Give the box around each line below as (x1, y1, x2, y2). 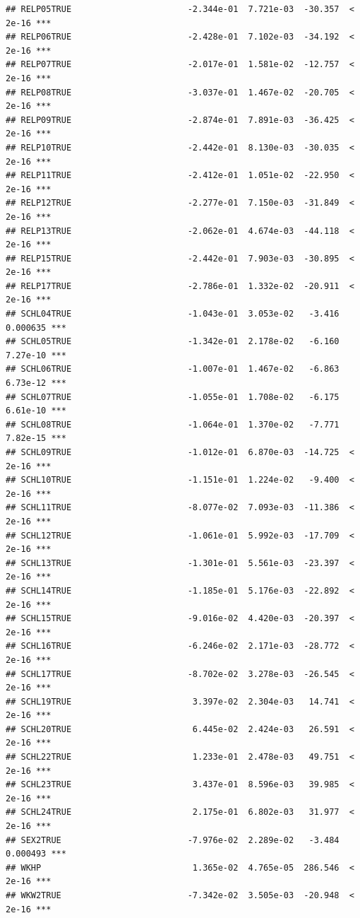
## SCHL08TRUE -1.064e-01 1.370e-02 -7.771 (6, 419, 340, 430)
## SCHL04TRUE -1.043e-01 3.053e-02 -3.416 (6, 309, 340, 319)
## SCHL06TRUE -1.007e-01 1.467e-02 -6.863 (6, 364, 340, 375)
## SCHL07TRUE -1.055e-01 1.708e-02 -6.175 (6, 392, 340, 402)
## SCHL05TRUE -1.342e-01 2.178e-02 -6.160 (6, 336, 340, 347)
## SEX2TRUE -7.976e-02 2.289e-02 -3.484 (6, 835, 340, 845)
